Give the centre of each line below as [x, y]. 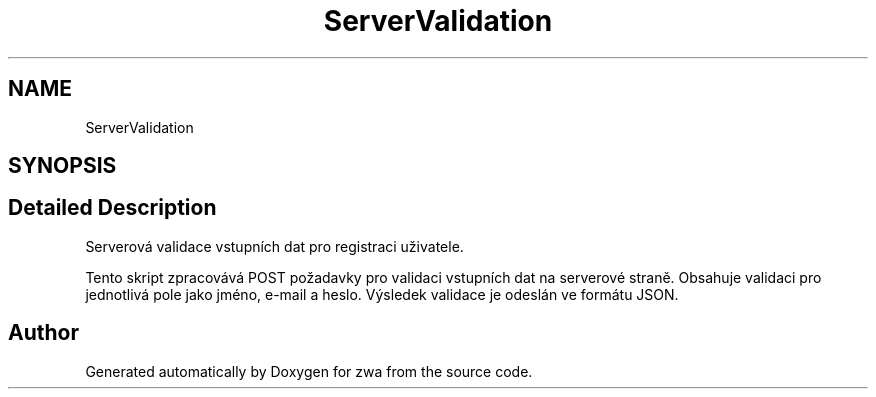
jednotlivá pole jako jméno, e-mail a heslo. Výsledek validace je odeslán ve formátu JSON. [382, 294]
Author [43, 333]
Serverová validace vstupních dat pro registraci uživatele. [274, 246]
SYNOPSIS [62, 166]
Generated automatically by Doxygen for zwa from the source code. [309, 371]
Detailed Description [112, 208]
